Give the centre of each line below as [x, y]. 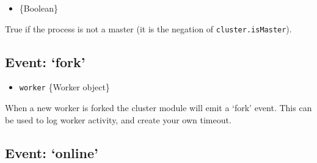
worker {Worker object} [64, 87]
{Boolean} [38, 8]
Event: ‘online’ [52, 152]
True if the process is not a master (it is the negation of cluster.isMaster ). [148, 28]
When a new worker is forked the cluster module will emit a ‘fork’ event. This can [158, 108]
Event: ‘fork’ [45, 61]
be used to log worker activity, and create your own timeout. [118, 119]
